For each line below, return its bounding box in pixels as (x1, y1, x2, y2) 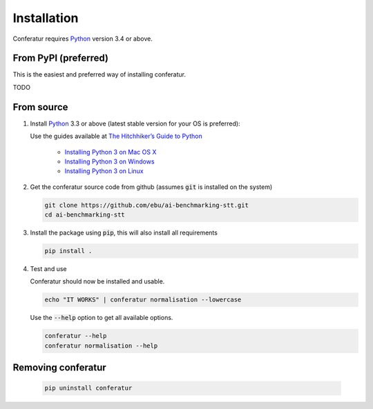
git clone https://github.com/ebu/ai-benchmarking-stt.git (44, 201, 249, 209)
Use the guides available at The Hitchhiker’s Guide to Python (30, 132, 203, 141)
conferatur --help (44, 332, 107, 340)
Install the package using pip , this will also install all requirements (30, 228, 218, 237)
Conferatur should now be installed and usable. (30, 277, 165, 286)
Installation (12, 10, 79, 26)
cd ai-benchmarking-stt (44, 211, 126, 219)
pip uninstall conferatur (44, 384, 133, 392)
